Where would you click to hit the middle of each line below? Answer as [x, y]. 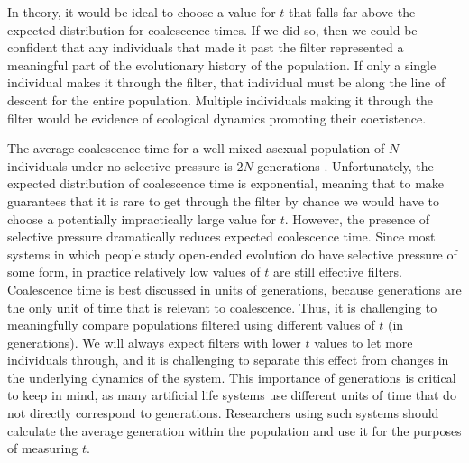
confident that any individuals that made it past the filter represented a [206, 47]
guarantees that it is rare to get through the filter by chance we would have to [224, 200]
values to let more [363, 342]
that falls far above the [352, 12]
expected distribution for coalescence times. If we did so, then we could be [212, 29]
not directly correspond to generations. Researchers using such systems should [223, 413]
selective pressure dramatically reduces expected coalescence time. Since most [221, 236]
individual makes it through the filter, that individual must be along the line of [226, 82]
